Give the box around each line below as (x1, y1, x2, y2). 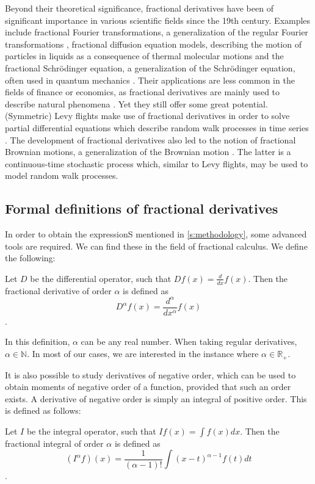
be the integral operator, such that (26, 424, 156, 437)
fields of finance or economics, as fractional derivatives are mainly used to (5, 85, 280, 98)
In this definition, (5, 335, 70, 348)
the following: (5, 251, 56, 264)
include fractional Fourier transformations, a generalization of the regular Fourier (5, 26, 308, 38)
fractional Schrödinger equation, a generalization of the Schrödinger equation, (5, 61, 295, 74)
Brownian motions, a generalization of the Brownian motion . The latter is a (5, 145, 291, 158)
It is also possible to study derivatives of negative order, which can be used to (5, 368, 296, 381)
